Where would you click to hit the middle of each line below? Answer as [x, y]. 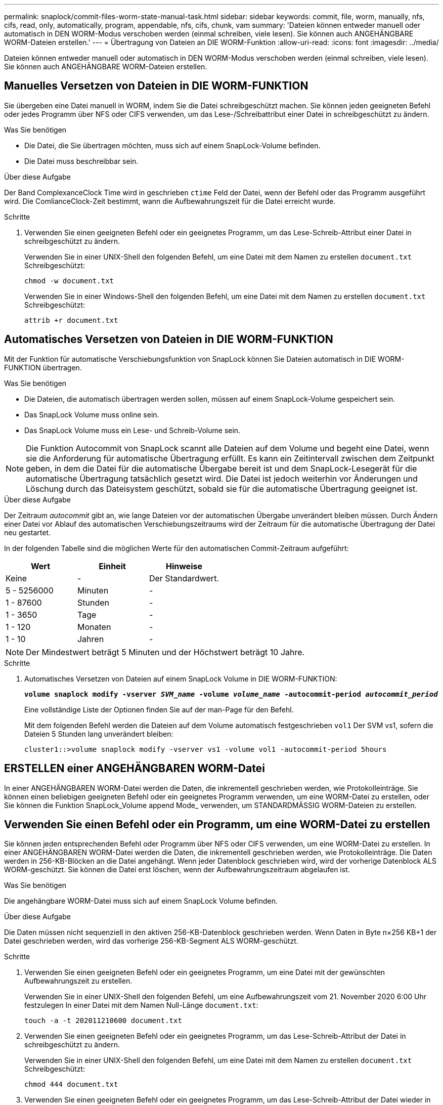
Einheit [112, 566]
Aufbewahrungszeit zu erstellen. [78, 981]
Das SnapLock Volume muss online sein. [92, 414]
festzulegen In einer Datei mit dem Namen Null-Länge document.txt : [141, 1005]
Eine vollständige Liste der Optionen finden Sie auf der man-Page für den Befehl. [159, 709]
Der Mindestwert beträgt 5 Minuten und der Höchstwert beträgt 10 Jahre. [165, 652]
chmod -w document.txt [69, 281]
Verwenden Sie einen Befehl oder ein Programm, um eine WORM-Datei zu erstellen [217, 824]
